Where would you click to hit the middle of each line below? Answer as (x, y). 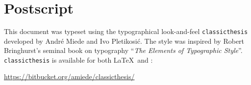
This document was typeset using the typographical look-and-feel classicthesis (126, 31)
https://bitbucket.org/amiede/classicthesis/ (69, 76)
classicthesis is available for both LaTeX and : (78, 59)
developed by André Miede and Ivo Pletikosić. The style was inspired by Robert (124, 41)
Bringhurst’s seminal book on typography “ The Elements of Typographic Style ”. (123, 50)
